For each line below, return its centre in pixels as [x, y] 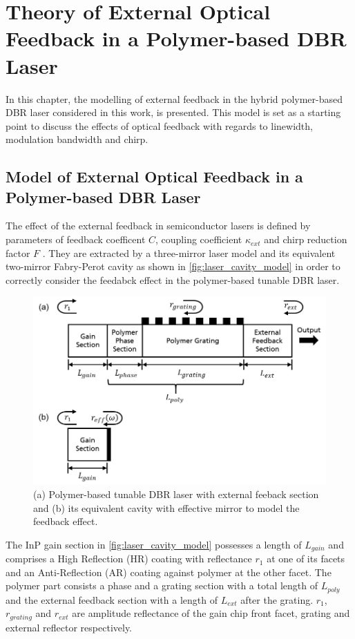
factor [18, 252]
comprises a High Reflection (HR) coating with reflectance [129, 559]
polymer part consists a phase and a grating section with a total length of [162, 585]
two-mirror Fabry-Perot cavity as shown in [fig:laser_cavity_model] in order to [173, 266]
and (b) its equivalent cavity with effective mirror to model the [166, 507]
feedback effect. [66, 521]
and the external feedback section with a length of [112, 599]
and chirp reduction [306, 239]
